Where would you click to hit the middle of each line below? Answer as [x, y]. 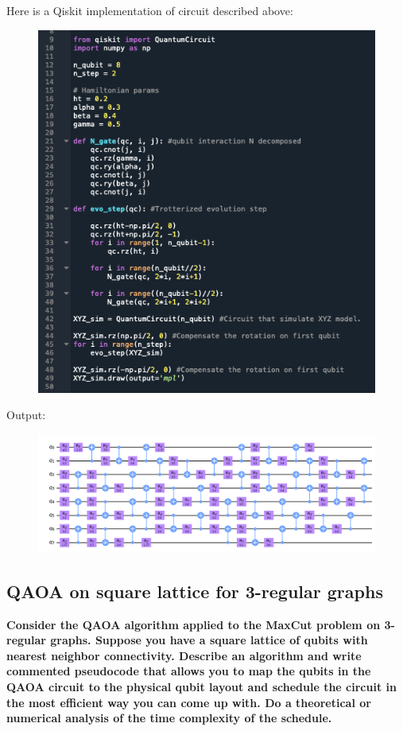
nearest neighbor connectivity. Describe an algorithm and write [184, 655]
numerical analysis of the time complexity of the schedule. [169, 718]
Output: [26, 415]
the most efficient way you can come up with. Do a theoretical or [189, 702]
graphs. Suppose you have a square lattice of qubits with [209, 640]
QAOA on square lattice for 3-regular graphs [195, 591]
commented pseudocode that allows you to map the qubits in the [189, 671]
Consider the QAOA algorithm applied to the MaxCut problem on [194, 624]
